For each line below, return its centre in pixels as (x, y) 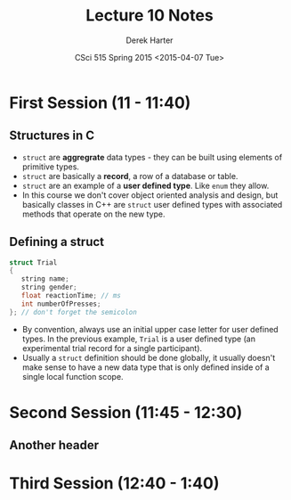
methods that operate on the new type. (94, 214)
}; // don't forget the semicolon (73, 312)
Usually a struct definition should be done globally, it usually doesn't (149, 357)
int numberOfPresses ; (61, 304)
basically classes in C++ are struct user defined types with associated (152, 204)
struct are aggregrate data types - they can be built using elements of (152, 157)
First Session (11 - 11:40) (100, 102)
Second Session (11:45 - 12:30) (126, 412)
